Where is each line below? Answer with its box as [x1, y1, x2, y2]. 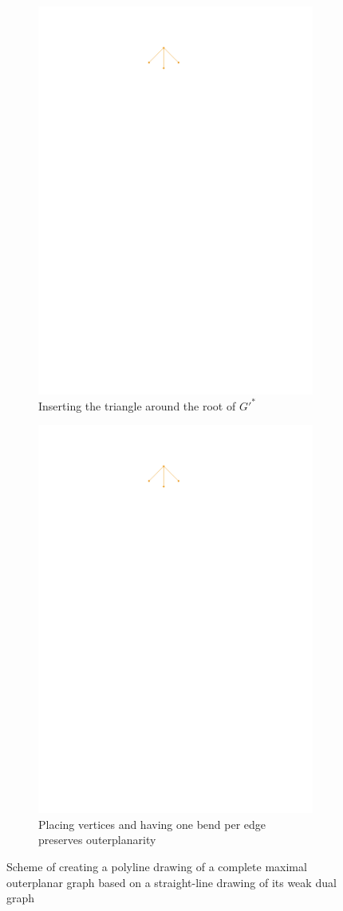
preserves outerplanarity [38, 831, 156, 848]
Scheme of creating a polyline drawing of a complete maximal [6, 858, 307, 874]
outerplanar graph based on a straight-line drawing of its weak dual [6, 874, 337, 890]
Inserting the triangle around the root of [38, 397, 236, 414]
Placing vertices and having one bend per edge [38, 815, 266, 832]
